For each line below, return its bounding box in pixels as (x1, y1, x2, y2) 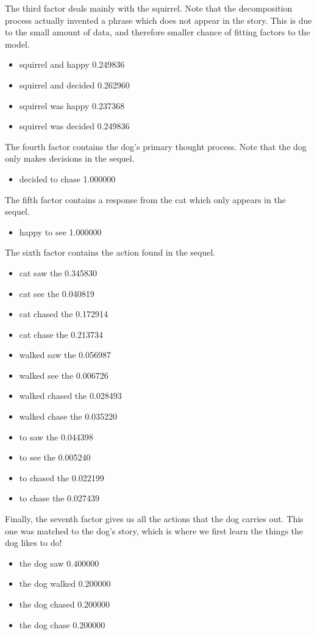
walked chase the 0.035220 (19, 410, 118, 423)
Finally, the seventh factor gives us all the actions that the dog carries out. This (5, 512, 304, 525)
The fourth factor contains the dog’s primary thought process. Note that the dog (5, 140, 307, 152)
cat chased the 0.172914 (19, 307, 108, 320)
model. (5, 37, 30, 50)
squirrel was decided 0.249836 (19, 120, 130, 132)
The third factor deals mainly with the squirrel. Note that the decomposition (5, 2, 293, 14)
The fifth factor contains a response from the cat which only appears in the (5, 193, 286, 206)
